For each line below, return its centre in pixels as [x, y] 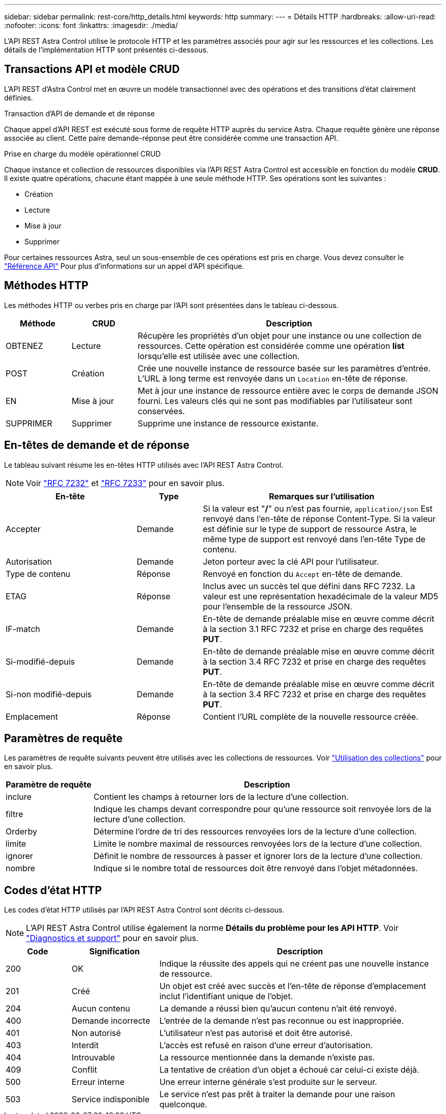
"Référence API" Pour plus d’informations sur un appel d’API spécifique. [124, 266]
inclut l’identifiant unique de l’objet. [226, 996]
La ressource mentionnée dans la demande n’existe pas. [267, 1058]
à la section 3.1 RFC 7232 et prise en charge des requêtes [313, 629]
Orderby [21, 832]
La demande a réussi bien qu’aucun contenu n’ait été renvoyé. [278, 1009]
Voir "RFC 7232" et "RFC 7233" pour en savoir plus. [125, 483]
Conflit [84, 1070]
